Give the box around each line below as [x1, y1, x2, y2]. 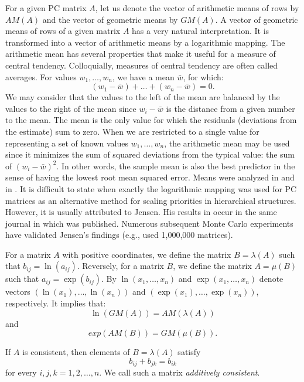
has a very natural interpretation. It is [132, 25, 269, 37]
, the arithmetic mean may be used [164, 137, 290, 149]
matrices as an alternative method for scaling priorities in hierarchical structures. [5, 194, 296, 206]
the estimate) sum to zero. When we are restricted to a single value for [5, 125, 259, 137]
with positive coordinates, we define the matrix [62, 248, 231, 260]
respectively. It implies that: [5, 297, 106, 309]
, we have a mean [112, 70, 175, 83]
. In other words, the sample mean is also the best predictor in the [56, 159, 295, 172]
